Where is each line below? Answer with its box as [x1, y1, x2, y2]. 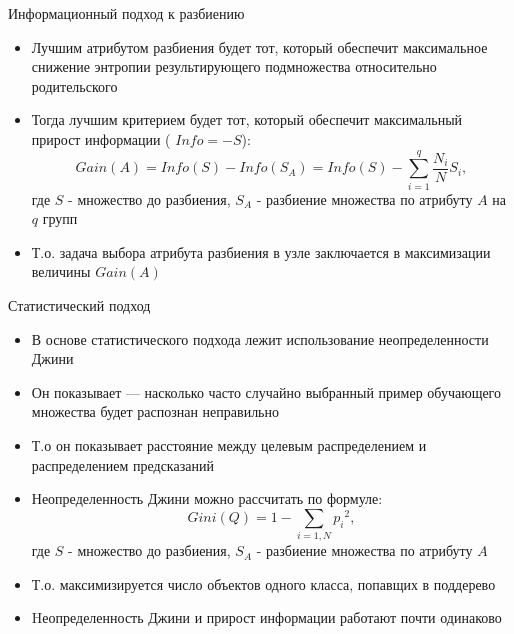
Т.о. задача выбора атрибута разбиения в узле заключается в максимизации [31, 241, 491, 262]
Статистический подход [8, 295, 151, 316]
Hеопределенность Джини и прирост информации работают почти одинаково [31, 607, 502, 628]
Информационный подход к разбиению [8, 3, 245, 23]
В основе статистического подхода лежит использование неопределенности [31, 328, 489, 349]
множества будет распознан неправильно [31, 401, 279, 422]
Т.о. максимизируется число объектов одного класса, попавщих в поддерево [31, 573, 496, 594]
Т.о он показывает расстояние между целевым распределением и [31, 435, 427, 456]
